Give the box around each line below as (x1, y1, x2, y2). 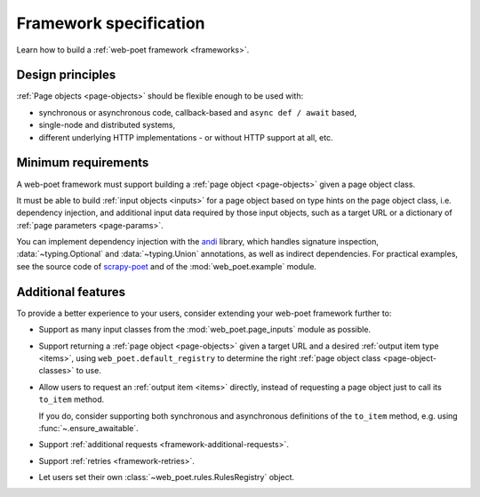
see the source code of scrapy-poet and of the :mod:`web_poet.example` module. (16, 261, 317, 271)
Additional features (16, 285, 126, 300)
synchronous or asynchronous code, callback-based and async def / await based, (38, 107, 357, 117)
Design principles (16, 68, 116, 83)
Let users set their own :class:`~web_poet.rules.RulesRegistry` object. (38, 472, 295, 483)
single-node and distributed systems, (38, 120, 176, 131)
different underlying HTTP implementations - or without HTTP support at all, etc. (38, 132, 333, 142)
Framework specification (16, 13, 205, 33)
